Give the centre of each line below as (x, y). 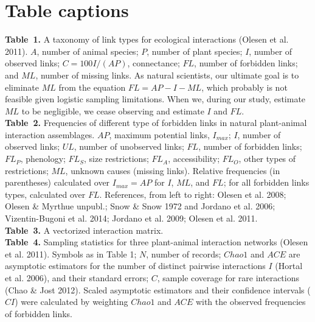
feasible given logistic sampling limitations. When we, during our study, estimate (155, 99)
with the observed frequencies (251, 302)
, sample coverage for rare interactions (228, 278)
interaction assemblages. (50, 134)
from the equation (92, 87)
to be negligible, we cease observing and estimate (113, 110)
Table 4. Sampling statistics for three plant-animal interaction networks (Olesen (157, 242)
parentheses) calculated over (57, 182)
